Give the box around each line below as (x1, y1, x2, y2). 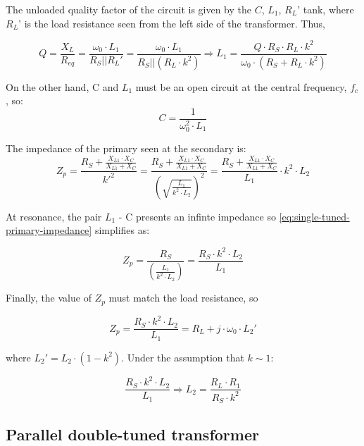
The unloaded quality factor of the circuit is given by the (6, 2, 252, 16)
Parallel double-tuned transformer (6, 423, 259, 445)
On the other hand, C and (6, 79, 119, 94)
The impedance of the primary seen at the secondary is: (6, 140, 246, 155)
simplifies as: (94, 223, 150, 237)
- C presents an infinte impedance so (118, 209, 276, 223)
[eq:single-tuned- (279, 209, 350, 223)
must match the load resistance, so (108, 290, 258, 305)
